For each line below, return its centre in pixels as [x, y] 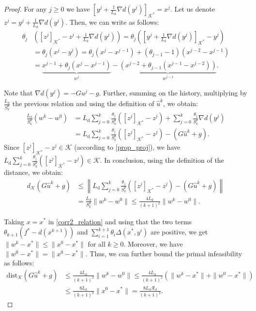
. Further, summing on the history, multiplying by [173, 93]
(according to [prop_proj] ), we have [127, 147]
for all [97, 244]
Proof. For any [25, 9]
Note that [18, 93]
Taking [14, 221]
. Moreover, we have [153, 244]
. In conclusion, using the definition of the [162, 160]
